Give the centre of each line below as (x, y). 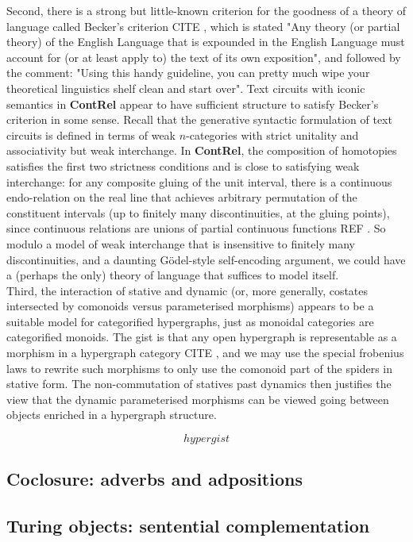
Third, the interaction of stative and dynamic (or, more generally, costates (187, 290)
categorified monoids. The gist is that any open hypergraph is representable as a (202, 337)
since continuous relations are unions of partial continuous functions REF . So (196, 228)
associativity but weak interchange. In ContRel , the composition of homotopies (202, 150)
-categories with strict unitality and (272, 135)
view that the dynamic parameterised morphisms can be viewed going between (198, 399)
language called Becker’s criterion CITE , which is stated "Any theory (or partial (203, 26)
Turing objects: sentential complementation (188, 526)
